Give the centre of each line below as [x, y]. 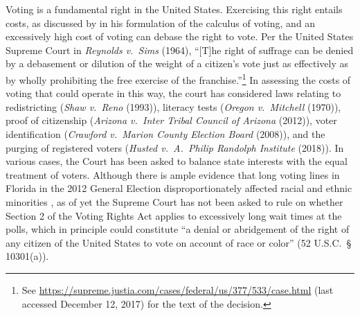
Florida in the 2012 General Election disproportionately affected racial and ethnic [179, 188]
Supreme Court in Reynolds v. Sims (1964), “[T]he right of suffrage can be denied [180, 50]
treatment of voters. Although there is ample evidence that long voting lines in [173, 174]
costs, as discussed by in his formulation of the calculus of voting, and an [161, 23]
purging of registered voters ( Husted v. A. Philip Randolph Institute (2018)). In [175, 147]
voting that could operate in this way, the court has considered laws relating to [173, 93]
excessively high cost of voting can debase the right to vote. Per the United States [180, 36]
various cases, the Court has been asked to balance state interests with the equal [177, 161]
